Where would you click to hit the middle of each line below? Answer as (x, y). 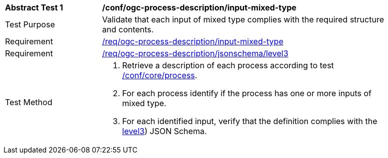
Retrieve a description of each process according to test (228, 65)
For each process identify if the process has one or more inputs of (247, 93)
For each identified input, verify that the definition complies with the (250, 121)
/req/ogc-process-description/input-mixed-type (193, 41)
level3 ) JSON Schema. (164, 131)
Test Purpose (30, 24)
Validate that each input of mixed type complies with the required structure (243, 19)
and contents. (128, 29)
